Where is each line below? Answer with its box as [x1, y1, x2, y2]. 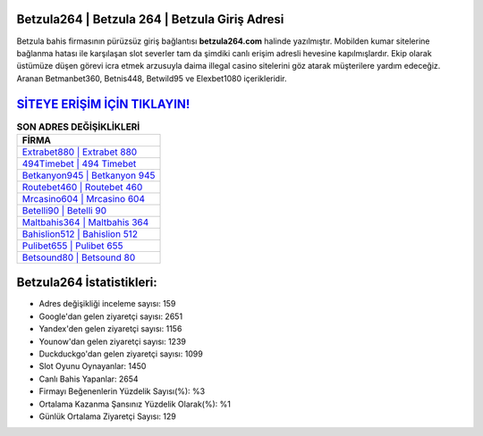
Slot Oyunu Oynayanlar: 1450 [38, 361, 147, 372]
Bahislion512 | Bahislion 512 [21, 228, 139, 240]
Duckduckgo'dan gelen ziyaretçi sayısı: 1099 [38, 348, 203, 359]
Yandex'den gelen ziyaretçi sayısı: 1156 [38, 323, 182, 334]
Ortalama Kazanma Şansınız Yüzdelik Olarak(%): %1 [38, 398, 232, 409]
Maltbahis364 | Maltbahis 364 [21, 215, 149, 228]
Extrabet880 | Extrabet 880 [21, 146, 138, 158]
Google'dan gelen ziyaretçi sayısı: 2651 [38, 311, 183, 322]
